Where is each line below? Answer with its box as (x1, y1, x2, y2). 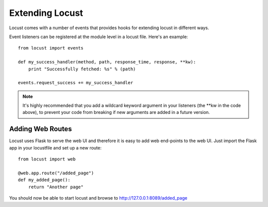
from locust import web (18, 156, 76, 162)
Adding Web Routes (9, 125, 72, 133)
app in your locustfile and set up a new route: (9, 145, 102, 151)
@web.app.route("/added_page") (18, 170, 94, 176)
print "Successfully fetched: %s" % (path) (28, 66, 136, 72)
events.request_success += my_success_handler (18, 80, 134, 86)
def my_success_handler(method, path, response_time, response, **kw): (18, 59, 196, 65)
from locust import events (18, 45, 84, 51)
